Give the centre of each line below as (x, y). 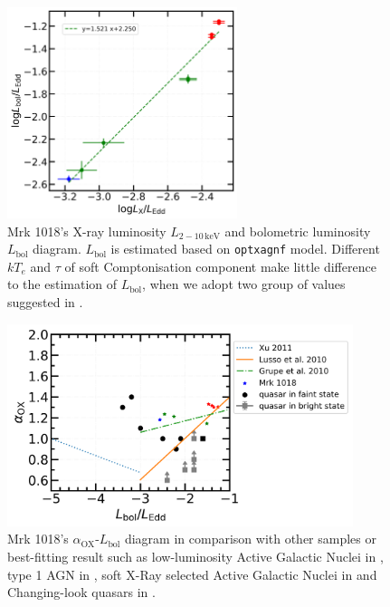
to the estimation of (62, 284)
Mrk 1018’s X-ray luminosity (87, 231)
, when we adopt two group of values (244, 284)
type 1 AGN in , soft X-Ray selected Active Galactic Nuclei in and (192, 574)
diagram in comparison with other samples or (250, 539)
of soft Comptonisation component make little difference (220, 266)
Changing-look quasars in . (81, 592)
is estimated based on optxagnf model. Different (245, 249)
